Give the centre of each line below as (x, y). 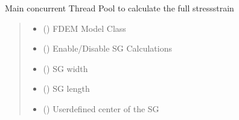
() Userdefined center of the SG (101, 108)
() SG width (65, 68)
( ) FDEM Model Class (84, 28)
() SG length (66, 88)
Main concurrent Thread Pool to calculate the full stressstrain (119, 8)
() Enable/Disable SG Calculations (107, 48)
